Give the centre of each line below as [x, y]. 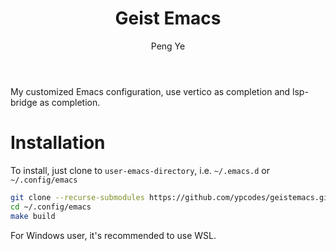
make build [33, 216]
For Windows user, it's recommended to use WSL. [113, 235]
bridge [24, 102]
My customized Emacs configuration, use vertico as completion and [150, 91]
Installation [58, 143]
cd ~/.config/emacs [51, 207]
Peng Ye [168, 46]
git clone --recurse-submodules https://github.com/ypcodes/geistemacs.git [171, 197]
